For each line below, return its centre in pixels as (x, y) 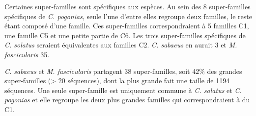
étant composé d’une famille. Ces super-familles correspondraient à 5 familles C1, (127, 26)
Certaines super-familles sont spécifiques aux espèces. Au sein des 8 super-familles (128, 6)
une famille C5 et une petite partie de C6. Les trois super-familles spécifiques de (125, 35)
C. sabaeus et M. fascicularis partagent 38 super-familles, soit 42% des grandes (123, 71)
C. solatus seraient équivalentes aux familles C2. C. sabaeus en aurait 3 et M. (121, 45)
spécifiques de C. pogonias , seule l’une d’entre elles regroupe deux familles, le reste (128, 16)
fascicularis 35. (27, 54)
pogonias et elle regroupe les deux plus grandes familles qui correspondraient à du (127, 100)
